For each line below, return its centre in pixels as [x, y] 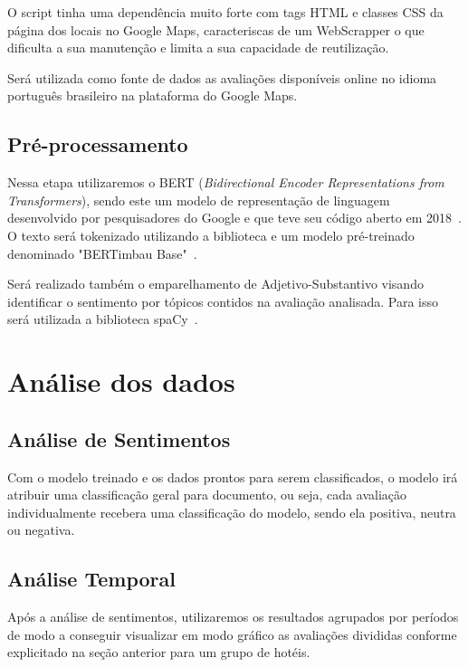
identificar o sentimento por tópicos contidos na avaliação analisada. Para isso [223, 301]
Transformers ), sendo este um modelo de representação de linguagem [199, 200]
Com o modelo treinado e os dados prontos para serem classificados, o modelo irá [233, 476]
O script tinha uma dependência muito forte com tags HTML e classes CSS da [225, 12]
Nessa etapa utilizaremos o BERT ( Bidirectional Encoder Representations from [226, 182]
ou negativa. [41, 530]
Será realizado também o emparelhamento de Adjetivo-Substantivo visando [215, 284]
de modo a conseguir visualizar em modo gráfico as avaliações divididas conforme [232, 634]
